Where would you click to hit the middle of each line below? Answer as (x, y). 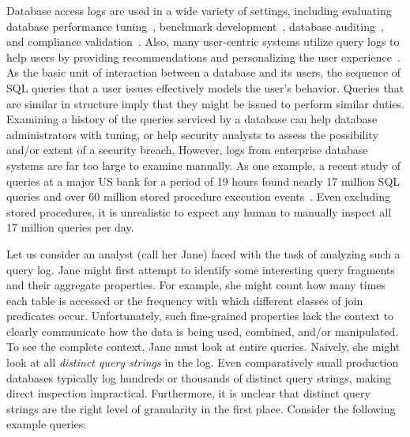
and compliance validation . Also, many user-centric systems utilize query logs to (203, 41)
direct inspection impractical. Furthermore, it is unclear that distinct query (188, 393)
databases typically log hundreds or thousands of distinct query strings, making (199, 377)
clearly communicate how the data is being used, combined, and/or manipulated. (203, 331)
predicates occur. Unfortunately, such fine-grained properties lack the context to (200, 316)
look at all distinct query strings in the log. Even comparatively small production (203, 362)
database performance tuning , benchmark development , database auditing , (195, 26)
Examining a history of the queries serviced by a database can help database (192, 119)
